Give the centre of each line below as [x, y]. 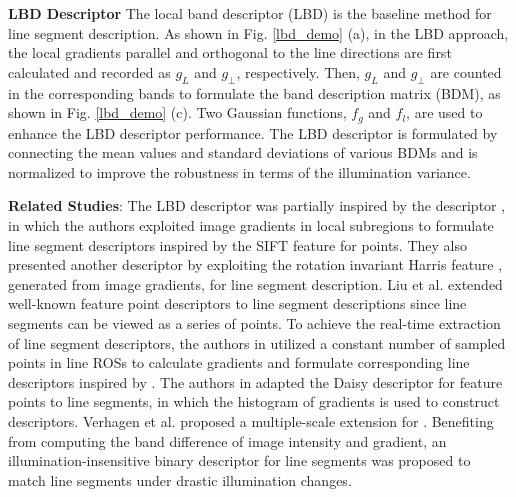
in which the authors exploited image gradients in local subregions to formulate [251, 225]
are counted [466, 71]
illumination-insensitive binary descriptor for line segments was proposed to [239, 460]
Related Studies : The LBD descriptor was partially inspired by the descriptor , [257, 205]
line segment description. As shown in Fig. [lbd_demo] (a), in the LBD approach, [258, 32]
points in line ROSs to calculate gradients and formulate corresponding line [239, 362]
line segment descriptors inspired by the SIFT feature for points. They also [237, 244]
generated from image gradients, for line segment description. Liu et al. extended [255, 283]
